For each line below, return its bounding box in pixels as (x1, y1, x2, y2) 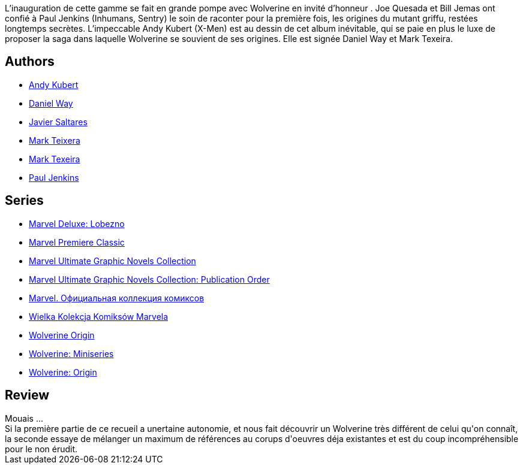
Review (5, 388, 50, 403)
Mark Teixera (29, 135, 80, 146)
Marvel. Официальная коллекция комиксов (29, 292, 205, 303)
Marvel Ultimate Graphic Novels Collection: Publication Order (29, 274, 270, 285)
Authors (5, 54, 55, 69)
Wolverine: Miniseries (29, 348, 114, 359)
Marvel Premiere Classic (29, 237, 125, 247)
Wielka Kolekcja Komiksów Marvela (29, 311, 169, 322)
